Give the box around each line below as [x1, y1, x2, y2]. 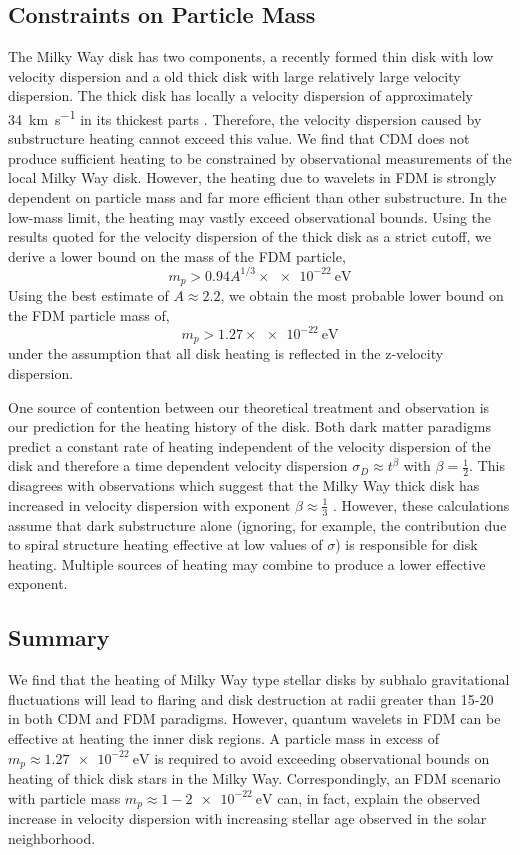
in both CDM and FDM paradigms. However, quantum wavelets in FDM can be [8, 708, 501, 729]
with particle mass [8, 787, 121, 808]
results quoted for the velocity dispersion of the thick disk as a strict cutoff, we [8, 226, 491, 247]
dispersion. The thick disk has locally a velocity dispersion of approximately [8, 85, 473, 106]
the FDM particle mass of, [8, 304, 170, 325]
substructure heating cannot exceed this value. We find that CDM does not [8, 128, 470, 149]
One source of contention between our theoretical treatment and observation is [8, 396, 490, 417]
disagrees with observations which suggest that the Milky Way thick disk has [8, 475, 480, 496]
